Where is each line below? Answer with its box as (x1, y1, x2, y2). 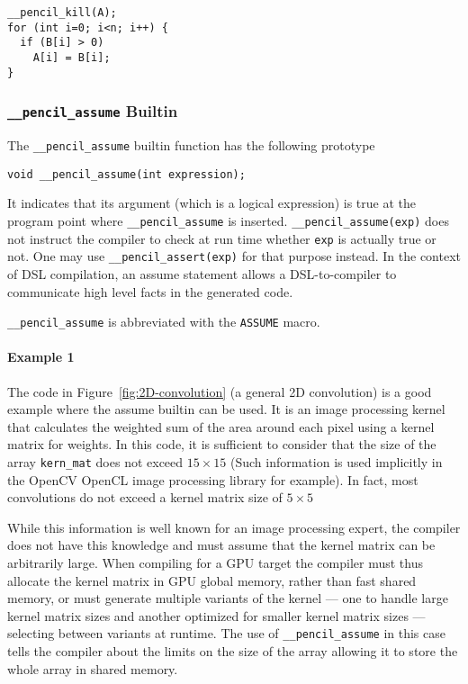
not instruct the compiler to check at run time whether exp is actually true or (7, 229, 436, 247)
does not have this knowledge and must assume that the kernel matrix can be (7, 535, 436, 554)
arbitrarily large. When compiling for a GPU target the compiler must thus (7, 553, 423, 571)
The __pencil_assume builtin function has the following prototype (7, 136, 375, 155)
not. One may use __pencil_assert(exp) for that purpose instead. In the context (7, 247, 461, 265)
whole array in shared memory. (7, 659, 178, 678)
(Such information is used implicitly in (229, 452, 443, 471)
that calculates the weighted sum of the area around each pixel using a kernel (7, 417, 435, 436)
